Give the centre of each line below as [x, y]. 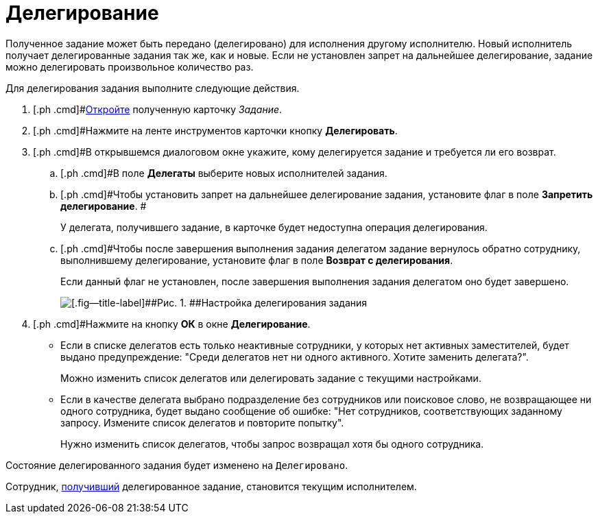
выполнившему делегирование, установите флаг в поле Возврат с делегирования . [257, 260]
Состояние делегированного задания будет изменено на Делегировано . [177, 465]
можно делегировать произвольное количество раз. [130, 67]
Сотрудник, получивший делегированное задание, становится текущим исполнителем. [211, 486]
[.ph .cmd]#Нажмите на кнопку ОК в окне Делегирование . [172, 324]
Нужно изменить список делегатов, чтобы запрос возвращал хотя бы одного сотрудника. [272, 444]
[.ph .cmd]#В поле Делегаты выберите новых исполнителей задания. [224, 173]
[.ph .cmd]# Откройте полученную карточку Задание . [158, 109]
